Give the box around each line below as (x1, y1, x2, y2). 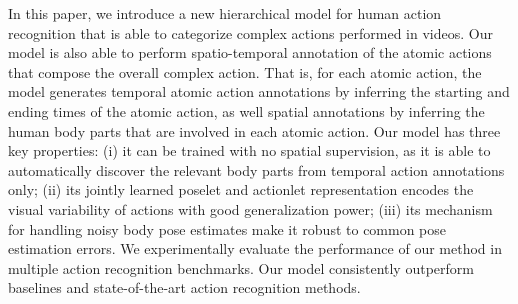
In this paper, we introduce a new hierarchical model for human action (8, 3, 442, 23)
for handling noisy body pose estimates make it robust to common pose (8, 218, 447, 239)
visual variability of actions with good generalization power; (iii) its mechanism (8, 198, 493, 219)
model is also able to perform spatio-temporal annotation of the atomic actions (8, 42, 492, 63)
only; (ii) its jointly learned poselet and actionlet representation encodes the (8, 179, 474, 200)
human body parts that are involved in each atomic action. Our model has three (8, 120, 501, 141)
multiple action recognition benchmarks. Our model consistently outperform (8, 257, 474, 278)
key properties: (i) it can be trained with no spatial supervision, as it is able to (8, 140, 491, 161)
